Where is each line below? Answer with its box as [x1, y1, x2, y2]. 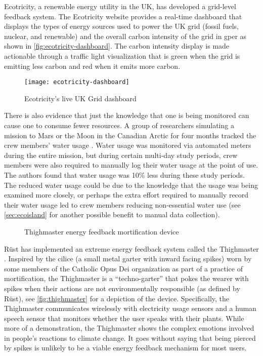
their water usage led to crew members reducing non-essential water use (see [4, 199, 241, 210]
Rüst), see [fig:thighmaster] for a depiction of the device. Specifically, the [4, 293, 230, 303]
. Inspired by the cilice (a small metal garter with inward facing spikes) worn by [4, 253, 252, 264]
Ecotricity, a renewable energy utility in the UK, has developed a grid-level [4, 1, 236, 11]
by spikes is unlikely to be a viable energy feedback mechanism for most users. [4, 342, 247, 353]
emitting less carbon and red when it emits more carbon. [4, 60, 181, 71]
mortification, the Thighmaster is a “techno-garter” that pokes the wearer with [4, 273, 249, 284]
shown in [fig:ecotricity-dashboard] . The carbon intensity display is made [4, 41, 230, 51]
